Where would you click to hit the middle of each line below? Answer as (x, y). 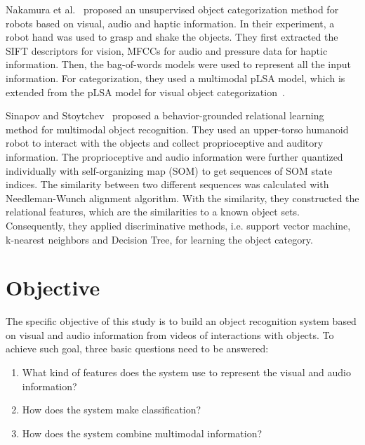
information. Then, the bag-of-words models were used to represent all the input (179, 64)
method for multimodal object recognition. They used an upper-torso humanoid (177, 129)
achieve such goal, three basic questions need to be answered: (137, 348)
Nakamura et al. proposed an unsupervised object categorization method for (172, 9)
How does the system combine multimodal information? (142, 433)
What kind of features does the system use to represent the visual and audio (186, 372)
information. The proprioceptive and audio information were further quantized (174, 156)
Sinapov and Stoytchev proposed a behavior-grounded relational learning (165, 115)
